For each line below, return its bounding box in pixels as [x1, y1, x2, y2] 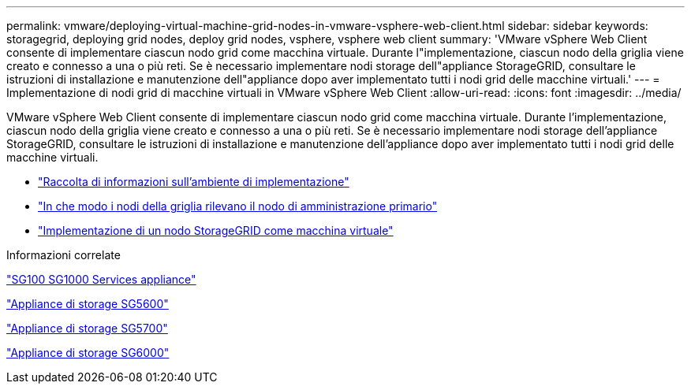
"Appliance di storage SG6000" [6, 346, 170, 359]
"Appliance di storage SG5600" [6, 297, 169, 310]
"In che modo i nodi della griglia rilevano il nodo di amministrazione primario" [38, 199, 438, 213]
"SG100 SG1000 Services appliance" [6, 273, 196, 286]
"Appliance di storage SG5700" [6, 321, 168, 335]
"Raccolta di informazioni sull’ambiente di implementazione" [38, 175, 349, 188]
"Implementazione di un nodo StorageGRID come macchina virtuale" [38, 224, 394, 237]
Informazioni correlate [6, 248, 121, 262]
